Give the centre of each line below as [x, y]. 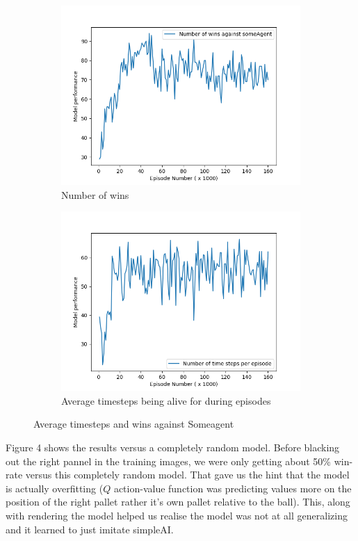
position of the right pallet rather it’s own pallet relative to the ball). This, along [178, 502]
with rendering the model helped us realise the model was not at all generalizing [177, 515]
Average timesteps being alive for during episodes [166, 400]
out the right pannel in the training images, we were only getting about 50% [169, 461]
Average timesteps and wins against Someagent [134, 424]
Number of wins [95, 194]
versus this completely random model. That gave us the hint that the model [187, 475]
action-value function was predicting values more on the [233, 488]
